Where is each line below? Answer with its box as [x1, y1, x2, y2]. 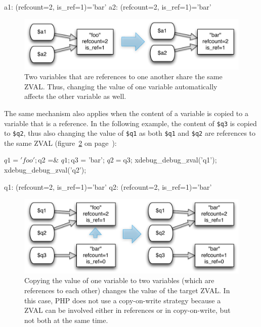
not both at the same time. [24, 314, 108, 325]
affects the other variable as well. [24, 91, 126, 101]
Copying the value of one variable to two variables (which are [24, 275, 214, 286]
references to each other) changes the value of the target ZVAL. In [24, 285, 230, 296]
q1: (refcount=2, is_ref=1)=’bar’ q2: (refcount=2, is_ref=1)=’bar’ [4, 181, 212, 192]
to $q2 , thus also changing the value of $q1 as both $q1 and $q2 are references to [4, 128, 256, 138]
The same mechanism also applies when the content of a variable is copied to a [4, 107, 248, 118]
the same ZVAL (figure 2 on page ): [4, 137, 117, 148]
